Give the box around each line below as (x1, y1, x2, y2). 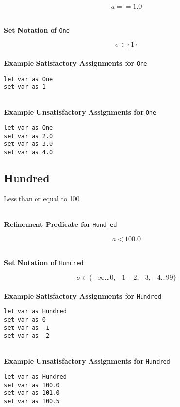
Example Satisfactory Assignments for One (4, 58, 147, 68)
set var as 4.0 (4, 149, 53, 156)
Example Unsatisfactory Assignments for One (4, 107, 157, 117)
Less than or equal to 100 (4, 193, 80, 203)
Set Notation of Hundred (4, 257, 84, 267)
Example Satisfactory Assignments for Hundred (4, 290, 162, 301)
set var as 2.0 (4, 132, 53, 140)
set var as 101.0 (4, 389, 60, 397)
